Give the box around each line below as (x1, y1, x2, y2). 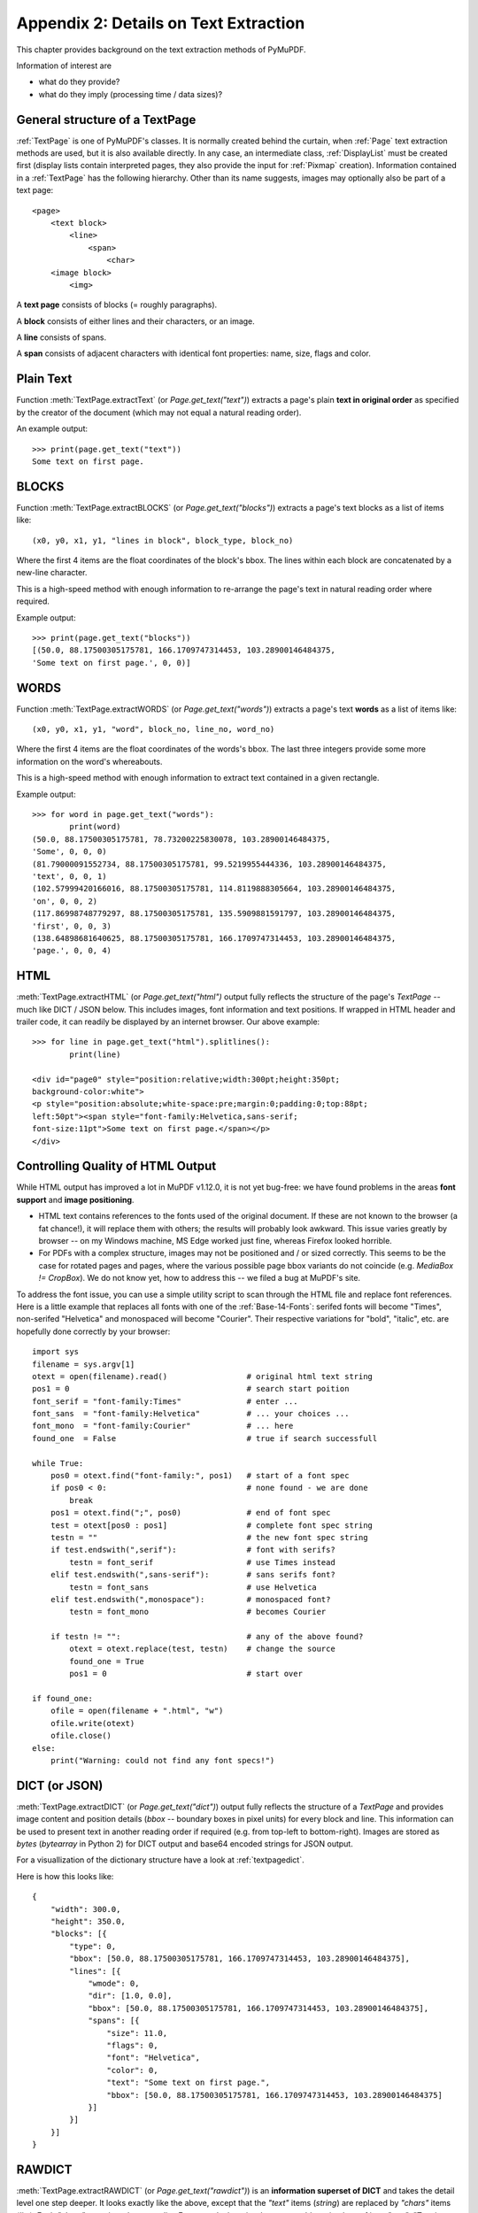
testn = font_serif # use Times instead (69, 1557, 335, 1567)
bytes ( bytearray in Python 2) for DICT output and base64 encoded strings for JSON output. (16, 1839, 353, 1849)
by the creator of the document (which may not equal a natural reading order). (16, 407, 302, 418)
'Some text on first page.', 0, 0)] (32, 658, 191, 667)
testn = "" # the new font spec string (50, 1532, 368, 1542)
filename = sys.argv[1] (32, 1359, 135, 1369)
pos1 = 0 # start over (69, 1669, 303, 1679)
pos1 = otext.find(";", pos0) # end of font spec (50, 1507, 331, 1518)
